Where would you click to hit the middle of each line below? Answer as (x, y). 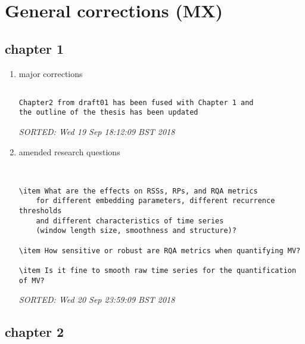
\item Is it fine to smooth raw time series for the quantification (158, 270)
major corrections (51, 73)
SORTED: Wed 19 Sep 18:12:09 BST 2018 (97, 132)
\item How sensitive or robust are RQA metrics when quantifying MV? (160, 251)
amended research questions (69, 151)
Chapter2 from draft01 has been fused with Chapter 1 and (136, 102)
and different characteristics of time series (130, 221)
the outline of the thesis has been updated (108, 113)
